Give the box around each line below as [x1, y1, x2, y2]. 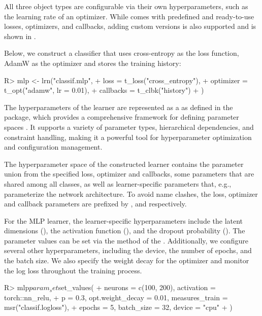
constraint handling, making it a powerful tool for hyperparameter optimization [4, 131, 252, 142]
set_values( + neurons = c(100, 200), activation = [58, 282, 216, 293]
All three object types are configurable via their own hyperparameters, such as [4, 1, 248, 11]
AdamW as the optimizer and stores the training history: [4, 57, 181, 68]
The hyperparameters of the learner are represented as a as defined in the [4, 101, 233, 112]
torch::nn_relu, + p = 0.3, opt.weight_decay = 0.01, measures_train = [4, 292, 228, 302]
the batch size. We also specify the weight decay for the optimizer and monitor [4, 255, 249, 266]
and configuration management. [4, 142, 103, 152]
